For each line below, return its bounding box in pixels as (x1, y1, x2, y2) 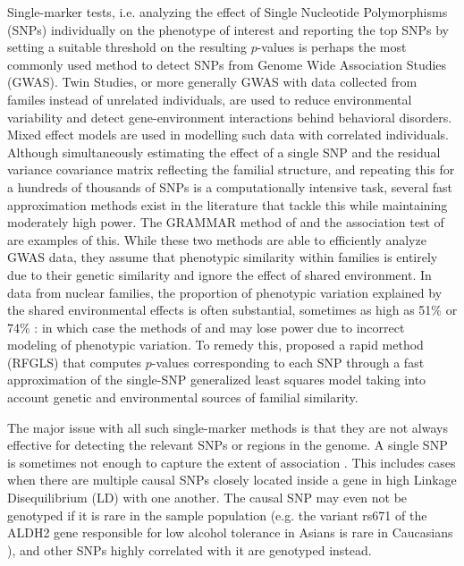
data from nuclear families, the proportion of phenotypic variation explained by (7, 283, 443, 301)
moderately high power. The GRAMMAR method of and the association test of (7, 213, 444, 232)
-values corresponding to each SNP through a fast (151, 352, 425, 371)
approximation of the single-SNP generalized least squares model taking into (7, 370, 426, 389)
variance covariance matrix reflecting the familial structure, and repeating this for (7, 160, 455, 179)
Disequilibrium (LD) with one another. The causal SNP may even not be (7, 488, 408, 507)
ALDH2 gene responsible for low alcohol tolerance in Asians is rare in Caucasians (7, 523, 453, 542)
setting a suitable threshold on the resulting (7, 38, 247, 56)
